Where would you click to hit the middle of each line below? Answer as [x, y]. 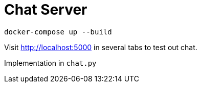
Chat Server [46, 10]
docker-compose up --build [58, 32]
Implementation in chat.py [50, 63]
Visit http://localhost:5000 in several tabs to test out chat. [101, 47]
